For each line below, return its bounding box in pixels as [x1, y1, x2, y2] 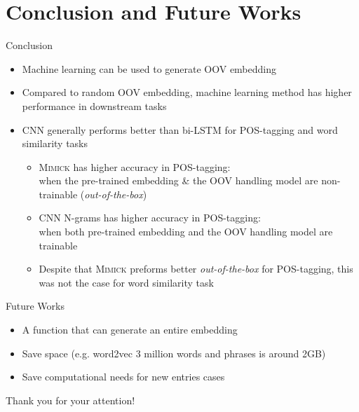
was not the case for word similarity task [39, 275, 214, 289]
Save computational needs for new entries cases [22, 369, 225, 384]
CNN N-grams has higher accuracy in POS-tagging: [39, 210, 261, 225]
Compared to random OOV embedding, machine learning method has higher [22, 85, 352, 99]
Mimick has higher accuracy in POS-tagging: [39, 159, 231, 174]
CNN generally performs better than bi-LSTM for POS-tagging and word [22, 122, 338, 137]
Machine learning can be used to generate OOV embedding [22, 61, 277, 76]
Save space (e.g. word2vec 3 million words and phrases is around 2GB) [22, 345, 326, 360]
